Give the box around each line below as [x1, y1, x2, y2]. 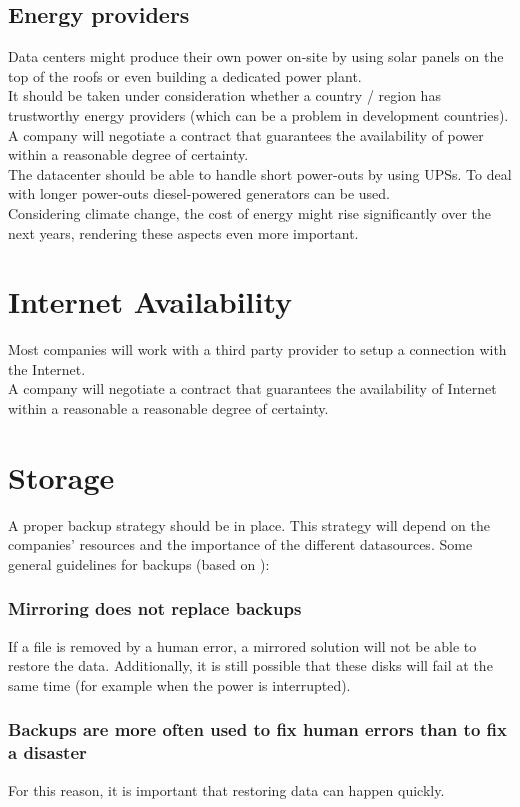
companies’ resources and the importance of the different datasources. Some [8, 534, 473, 555]
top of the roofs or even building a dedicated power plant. [8, 65, 362, 86]
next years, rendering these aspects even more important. [8, 222, 359, 243]
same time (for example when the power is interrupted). [8, 674, 351, 695]
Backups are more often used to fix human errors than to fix [8, 717, 507, 742]
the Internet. [8, 358, 86, 379]
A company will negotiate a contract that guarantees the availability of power [8, 124, 484, 145]
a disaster [8, 740, 87, 765]
